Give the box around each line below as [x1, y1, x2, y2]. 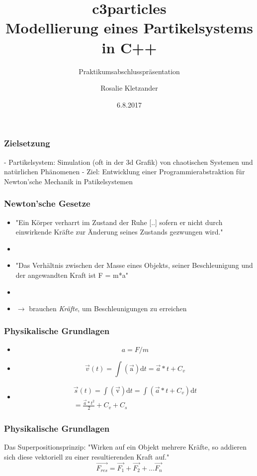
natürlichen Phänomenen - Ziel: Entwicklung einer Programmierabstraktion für [4, 166, 245, 177]
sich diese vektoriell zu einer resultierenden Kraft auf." [4, 451, 170, 462]
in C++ [101, 37, 157, 57]
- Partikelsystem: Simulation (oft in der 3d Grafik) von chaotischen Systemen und [4, 156, 253, 167]
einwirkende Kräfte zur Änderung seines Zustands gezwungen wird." [15, 227, 223, 237]
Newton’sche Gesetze [4, 197, 90, 210]
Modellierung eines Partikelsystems [5, 17, 253, 38]
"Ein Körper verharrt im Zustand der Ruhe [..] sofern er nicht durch [15, 217, 223, 227]
